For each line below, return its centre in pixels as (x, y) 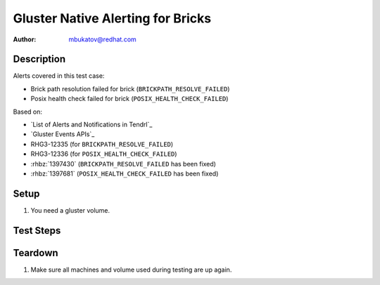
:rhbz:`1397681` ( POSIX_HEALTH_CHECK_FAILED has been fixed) (125, 173)
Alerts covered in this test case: (59, 76)
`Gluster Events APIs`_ (63, 134)
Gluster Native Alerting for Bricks (112, 18)
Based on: (27, 112)
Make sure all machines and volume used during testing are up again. (131, 270)
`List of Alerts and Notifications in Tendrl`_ (91, 125)
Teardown (36, 253)
